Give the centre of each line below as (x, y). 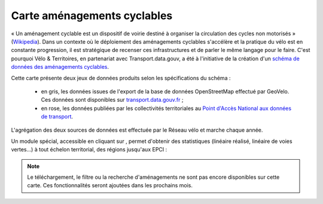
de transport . (57, 117)
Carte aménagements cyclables (92, 16)
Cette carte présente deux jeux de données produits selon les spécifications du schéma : (121, 78)
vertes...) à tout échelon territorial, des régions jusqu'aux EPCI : (89, 150)
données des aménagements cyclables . (60, 67)
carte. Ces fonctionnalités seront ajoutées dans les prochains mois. (110, 185)
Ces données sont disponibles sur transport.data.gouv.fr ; (112, 100)
